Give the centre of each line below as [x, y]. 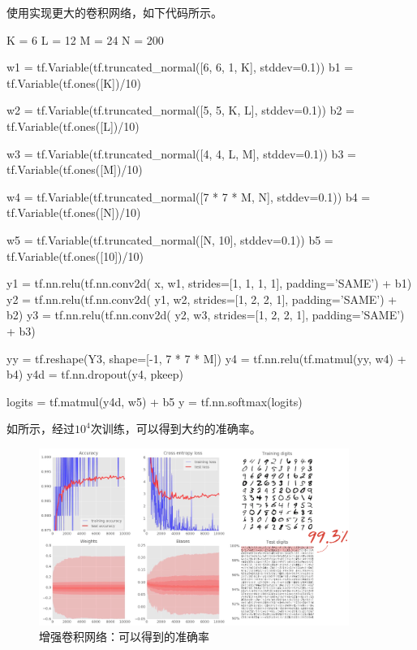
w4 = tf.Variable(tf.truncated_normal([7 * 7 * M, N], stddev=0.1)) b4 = [189, 196]
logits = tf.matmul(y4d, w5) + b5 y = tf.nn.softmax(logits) [155, 401]
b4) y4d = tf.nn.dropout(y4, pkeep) [95, 374]
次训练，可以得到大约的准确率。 [176, 429]
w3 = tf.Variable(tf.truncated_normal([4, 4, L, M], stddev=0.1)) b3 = [181, 153]
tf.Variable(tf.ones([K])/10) [74, 82]
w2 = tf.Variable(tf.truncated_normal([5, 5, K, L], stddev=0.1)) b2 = [181, 110]
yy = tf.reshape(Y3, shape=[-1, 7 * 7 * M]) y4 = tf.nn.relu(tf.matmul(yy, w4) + [206, 358]
